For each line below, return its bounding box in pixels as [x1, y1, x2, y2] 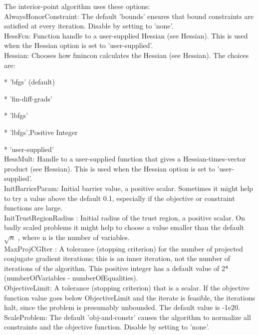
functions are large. [4, 202, 63, 213]
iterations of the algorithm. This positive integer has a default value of [4, 262, 220, 273]
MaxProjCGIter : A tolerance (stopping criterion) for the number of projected [4, 243, 243, 253]
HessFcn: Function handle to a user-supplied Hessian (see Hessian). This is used [4, 30, 248, 40]
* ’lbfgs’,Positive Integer [4, 126, 78, 137]
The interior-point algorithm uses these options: [4, 1, 150, 11]
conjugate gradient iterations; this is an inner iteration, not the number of [4, 253, 231, 263]
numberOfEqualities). [72, 272, 138, 283]
